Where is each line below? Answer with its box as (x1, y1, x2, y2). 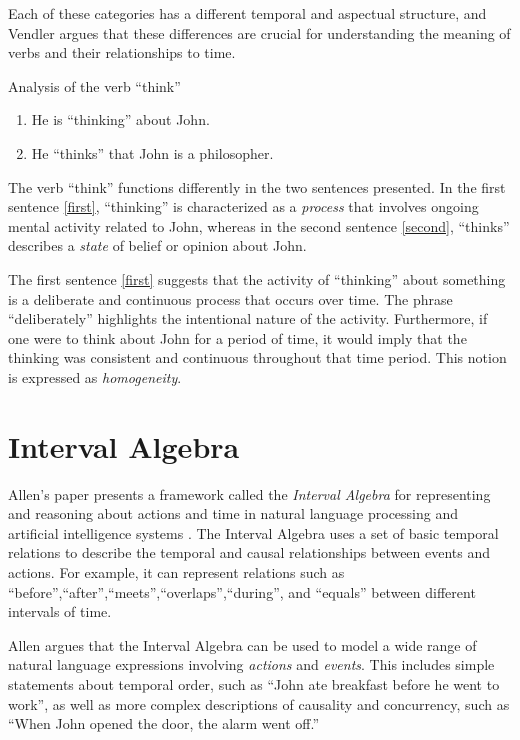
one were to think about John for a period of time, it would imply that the (8, 327, 467, 348)
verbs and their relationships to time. (8, 42, 236, 63)
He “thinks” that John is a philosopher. (31, 142, 274, 163)
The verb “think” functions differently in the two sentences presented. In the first (8, 176, 506, 197)
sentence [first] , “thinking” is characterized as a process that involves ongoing (8, 196, 479, 217)
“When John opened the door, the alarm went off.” (8, 713, 319, 734)
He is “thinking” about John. (31, 109, 210, 130)
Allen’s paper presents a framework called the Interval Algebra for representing (8, 483, 491, 504)
